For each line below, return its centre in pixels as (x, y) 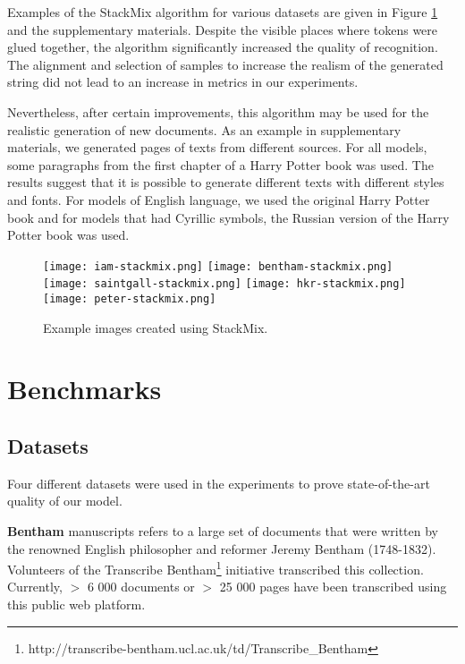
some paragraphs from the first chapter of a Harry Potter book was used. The (220, 164)
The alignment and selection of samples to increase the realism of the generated (225, 64)
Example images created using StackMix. (156, 327)
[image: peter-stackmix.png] (130, 299)
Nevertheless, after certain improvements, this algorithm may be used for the (218, 111)
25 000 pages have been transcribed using (333, 587)
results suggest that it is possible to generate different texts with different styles (226, 182)
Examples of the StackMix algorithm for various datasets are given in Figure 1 (223, 12)
